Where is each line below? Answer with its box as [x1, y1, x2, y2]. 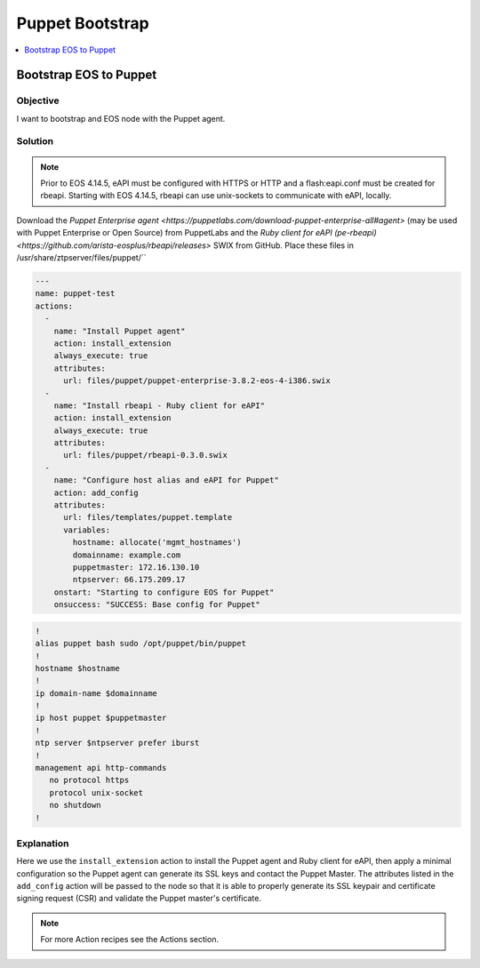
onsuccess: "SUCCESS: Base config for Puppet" [53, 600, 261, 610]
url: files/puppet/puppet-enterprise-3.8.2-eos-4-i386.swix [63, 376, 331, 386]
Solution [16, 135, 54, 148]
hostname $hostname [35, 663, 120, 673]
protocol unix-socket [49, 788, 144, 797]
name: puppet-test [35, 289, 116, 299]
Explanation [16, 836, 69, 849]
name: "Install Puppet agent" [53, 325, 186, 336]
